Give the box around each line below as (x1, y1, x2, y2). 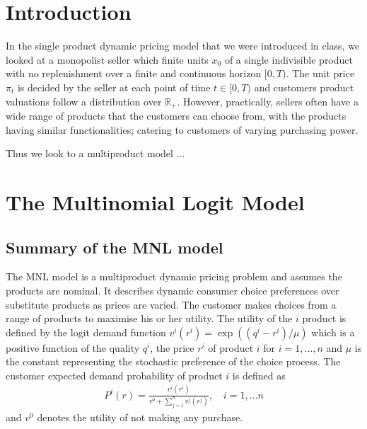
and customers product (254, 79, 354, 94)
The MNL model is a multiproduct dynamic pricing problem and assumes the (6, 269, 342, 284)
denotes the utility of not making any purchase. (37, 410, 243, 425)
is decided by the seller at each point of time (17, 79, 211, 94)
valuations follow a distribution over (6, 93, 162, 108)
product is (302, 311, 346, 326)
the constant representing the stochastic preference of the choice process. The (6, 354, 341, 369)
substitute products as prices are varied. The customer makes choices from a (6, 297, 337, 311)
